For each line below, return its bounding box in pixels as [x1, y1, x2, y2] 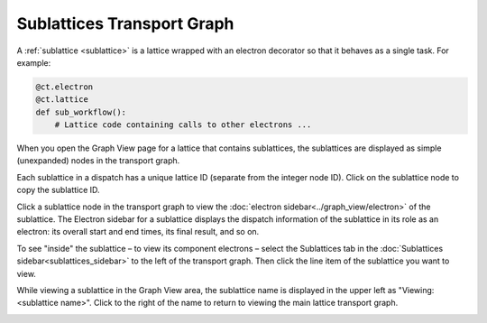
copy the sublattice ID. [16, 185, 100, 196]
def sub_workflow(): [35, 106, 126, 117]
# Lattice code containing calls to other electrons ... [54, 120, 312, 130]
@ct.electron [35, 81, 94, 92]
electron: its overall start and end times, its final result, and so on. [16, 226, 260, 237]
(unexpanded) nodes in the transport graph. [16, 155, 180, 166]
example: [16, 57, 51, 68]
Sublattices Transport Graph [16, 14, 234, 33]
